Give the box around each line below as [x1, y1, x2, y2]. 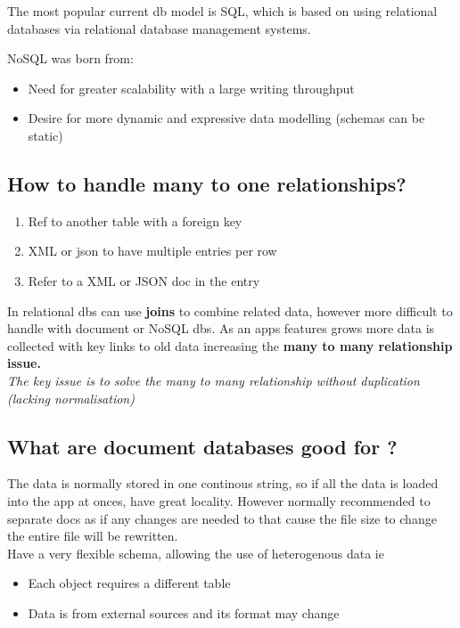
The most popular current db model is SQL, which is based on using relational [7, 2, 438, 20]
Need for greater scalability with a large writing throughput [28, 78, 355, 97]
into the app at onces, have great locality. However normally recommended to [7, 491, 431, 510]
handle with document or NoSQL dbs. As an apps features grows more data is [7, 319, 435, 338]
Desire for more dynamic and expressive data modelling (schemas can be [28, 109, 425, 127]
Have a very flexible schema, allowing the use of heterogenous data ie [7, 543, 384, 562]
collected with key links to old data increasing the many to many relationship [7, 336, 453, 355]
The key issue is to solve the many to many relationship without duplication [7, 371, 420, 389]
